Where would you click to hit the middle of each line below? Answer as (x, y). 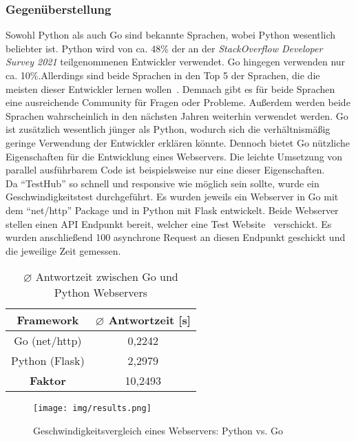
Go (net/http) (48, 341)
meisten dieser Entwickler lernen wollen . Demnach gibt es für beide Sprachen (170, 88)
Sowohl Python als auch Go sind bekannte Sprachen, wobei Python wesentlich (171, 35)
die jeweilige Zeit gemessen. (63, 250)
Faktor (48, 381)
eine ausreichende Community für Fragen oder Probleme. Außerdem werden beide (178, 102)
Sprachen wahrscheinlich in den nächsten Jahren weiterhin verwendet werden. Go (177, 115)
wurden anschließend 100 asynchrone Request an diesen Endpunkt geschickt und (176, 237)
